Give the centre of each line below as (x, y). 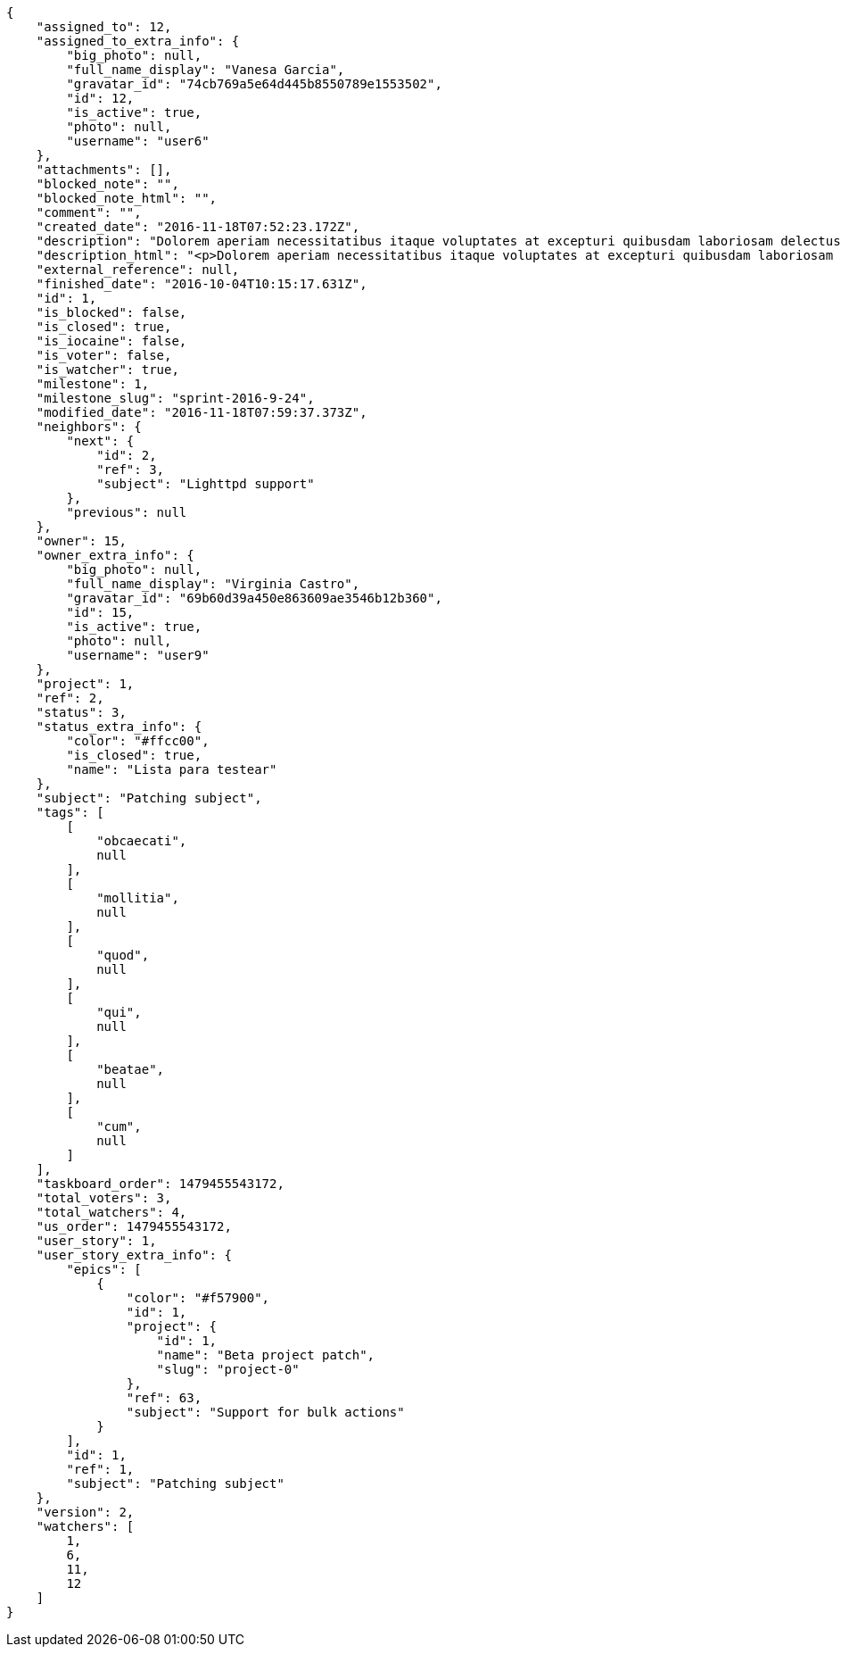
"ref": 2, (70, 698)
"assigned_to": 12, (104, 27)
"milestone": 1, (93, 384)
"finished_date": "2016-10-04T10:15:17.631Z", (202, 284)
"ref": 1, (100, 1469)
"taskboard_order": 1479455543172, (160, 1184)
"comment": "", (89, 212)
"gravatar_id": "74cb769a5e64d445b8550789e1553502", (254, 84)
